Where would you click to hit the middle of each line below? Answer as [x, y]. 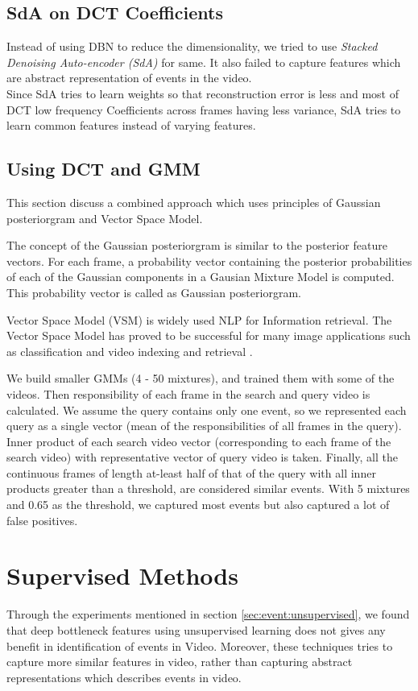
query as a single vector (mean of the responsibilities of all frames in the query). [204, 426]
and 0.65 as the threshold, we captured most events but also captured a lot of [198, 505]
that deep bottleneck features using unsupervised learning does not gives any [196, 629]
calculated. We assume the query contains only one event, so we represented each [207, 410]
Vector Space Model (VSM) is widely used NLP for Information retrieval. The [199, 319]
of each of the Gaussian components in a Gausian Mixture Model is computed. [201, 277]
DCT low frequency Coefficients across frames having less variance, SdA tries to [204, 109]
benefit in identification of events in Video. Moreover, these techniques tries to [200, 645]
